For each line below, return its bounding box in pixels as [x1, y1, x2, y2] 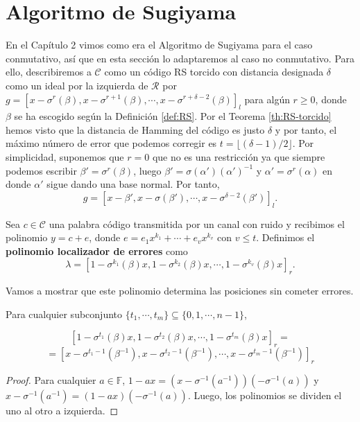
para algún [244, 91, 290, 106]
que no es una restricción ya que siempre [152, 150, 325, 164]
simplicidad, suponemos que [6, 150, 124, 164]
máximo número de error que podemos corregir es [6, 136, 217, 150]
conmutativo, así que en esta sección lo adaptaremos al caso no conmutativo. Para [6, 51, 355, 65]
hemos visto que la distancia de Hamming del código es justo [6, 122, 265, 137]
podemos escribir [6, 163, 77, 177]
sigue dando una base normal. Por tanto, [46, 177, 220, 191]
